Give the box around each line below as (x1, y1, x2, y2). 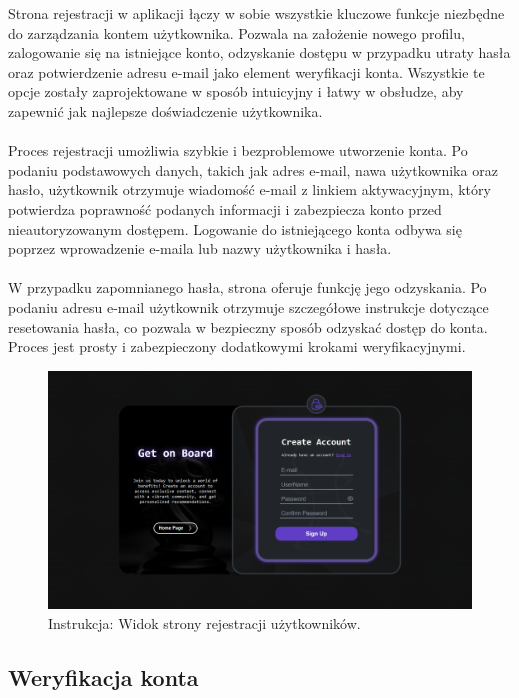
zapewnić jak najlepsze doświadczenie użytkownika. (8, 100, 323, 121)
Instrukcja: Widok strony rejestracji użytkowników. (48, 612, 361, 633)
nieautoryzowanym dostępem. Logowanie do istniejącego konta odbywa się (8, 218, 462, 239)
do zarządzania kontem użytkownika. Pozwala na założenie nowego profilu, (8, 22, 465, 43)
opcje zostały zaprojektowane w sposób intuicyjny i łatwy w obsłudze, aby (8, 81, 464, 102)
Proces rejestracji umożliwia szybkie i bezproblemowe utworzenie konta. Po (8, 140, 468, 161)
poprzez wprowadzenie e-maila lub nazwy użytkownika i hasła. (8, 238, 392, 259)
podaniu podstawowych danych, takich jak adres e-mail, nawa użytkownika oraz (8, 159, 498, 180)
